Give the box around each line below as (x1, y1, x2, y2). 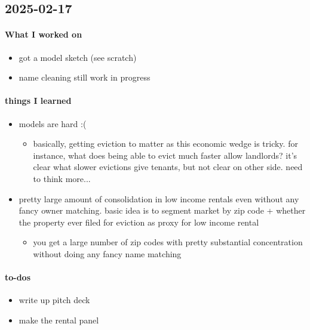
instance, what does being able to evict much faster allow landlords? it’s (33, 149, 297, 161)
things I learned (5, 94, 72, 107)
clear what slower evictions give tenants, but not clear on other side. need (33, 161, 303, 173)
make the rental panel (19, 313, 99, 326)
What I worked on (5, 28, 82, 41)
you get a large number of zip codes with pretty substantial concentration (33, 236, 303, 248)
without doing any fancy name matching (33, 247, 182, 260)
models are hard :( (19, 117, 87, 129)
